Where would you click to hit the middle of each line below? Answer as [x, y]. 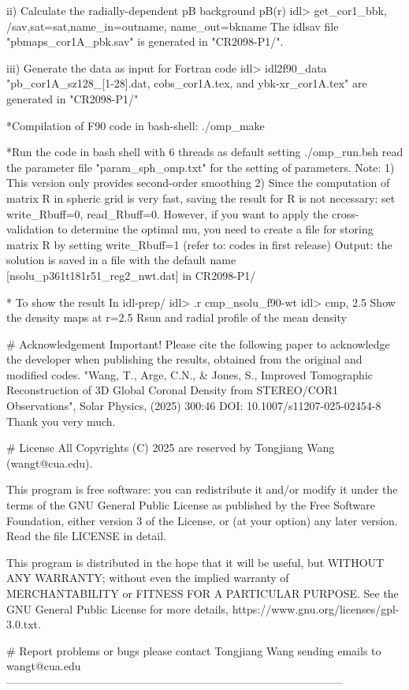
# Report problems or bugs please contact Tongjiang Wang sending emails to [194, 650]
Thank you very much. [61, 421]
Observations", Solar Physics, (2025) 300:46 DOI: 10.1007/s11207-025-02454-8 [194, 406]
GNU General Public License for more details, [118, 608]
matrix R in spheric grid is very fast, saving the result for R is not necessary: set [201, 198]
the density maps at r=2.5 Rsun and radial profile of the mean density [177, 317]
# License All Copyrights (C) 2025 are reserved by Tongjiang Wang [171, 448]
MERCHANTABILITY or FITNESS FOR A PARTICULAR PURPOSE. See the [203, 593]
